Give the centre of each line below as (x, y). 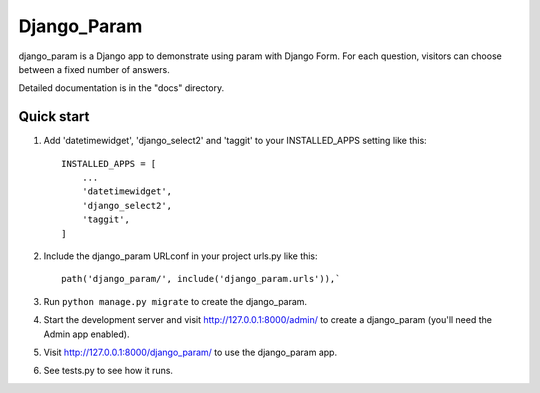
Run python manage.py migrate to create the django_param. (175, 301)
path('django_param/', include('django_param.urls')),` (201, 279)
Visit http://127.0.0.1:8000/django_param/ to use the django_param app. (190, 352)
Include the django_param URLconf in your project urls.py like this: (181, 256)
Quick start (54, 116)
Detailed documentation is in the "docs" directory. (121, 88)
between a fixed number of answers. (94, 69)
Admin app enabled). (86, 334)
